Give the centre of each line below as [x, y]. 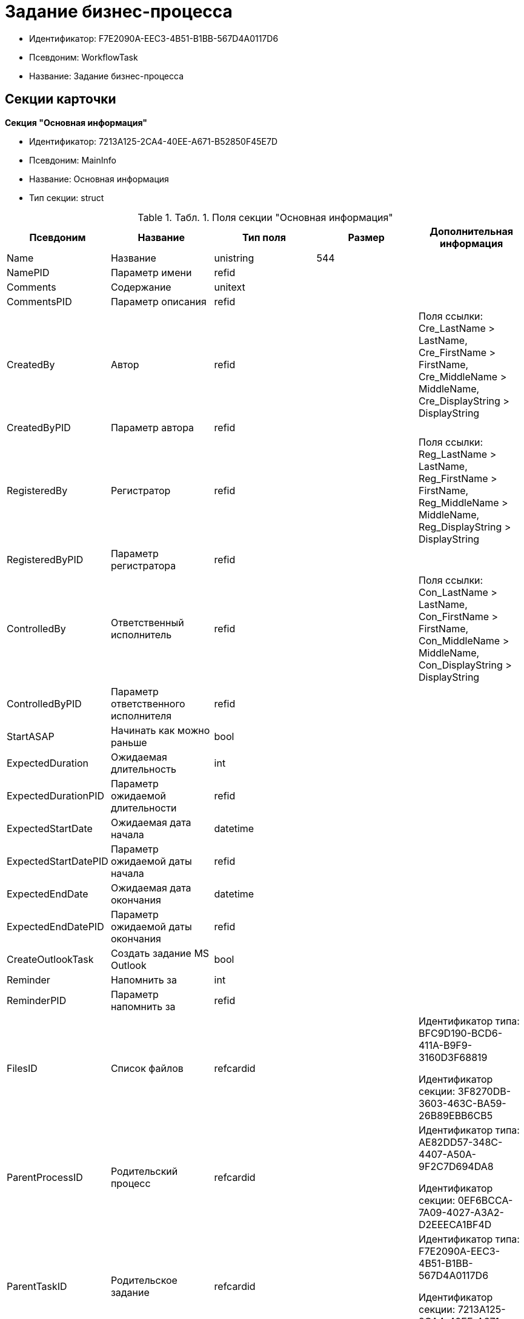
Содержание [141, 287]
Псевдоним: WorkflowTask [84, 57]
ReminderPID [37, 1000]
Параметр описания [158, 301]
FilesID [22, 1068]
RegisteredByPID [45, 559]
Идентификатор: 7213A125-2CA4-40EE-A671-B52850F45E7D [153, 141]
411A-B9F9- [446, 1045]
